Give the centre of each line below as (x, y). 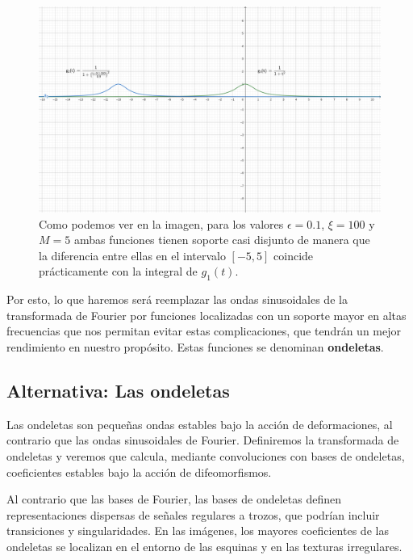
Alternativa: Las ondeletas (118, 390)
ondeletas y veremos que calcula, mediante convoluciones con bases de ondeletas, (206, 456)
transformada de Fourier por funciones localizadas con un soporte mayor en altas (206, 315)
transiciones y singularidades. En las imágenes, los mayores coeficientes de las (198, 531)
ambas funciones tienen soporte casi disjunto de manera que (222, 240)
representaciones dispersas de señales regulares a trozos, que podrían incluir (193, 514)
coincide (294, 255)
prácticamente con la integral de (118, 271)
